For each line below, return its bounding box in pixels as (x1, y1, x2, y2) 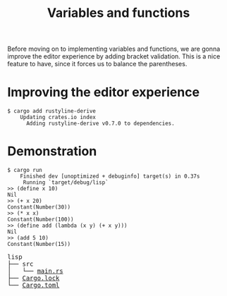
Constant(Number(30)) (7, 204, 71, 211)
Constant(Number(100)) (7, 216, 74, 223)
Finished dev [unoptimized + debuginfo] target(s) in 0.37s (20, 173, 200, 180)
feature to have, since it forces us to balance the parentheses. (7, 60, 188, 68)
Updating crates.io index (20, 114, 97, 121)
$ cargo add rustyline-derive (7, 108, 97, 115)
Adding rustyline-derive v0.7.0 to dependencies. (25, 120, 175, 128)
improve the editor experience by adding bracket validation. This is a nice (7, 52, 221, 61)
